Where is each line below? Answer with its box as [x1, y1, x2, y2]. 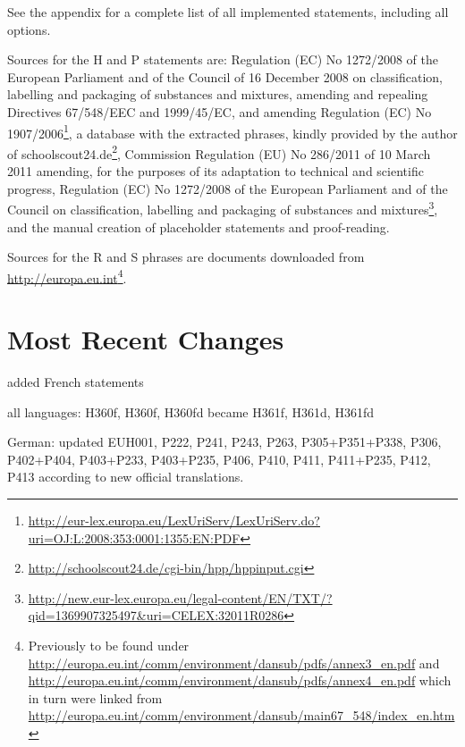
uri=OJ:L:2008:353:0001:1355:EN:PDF [28, 528, 241, 547]
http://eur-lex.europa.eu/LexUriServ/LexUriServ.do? [28, 511, 320, 530]
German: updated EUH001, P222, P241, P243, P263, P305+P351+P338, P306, [7, 432, 442, 451]
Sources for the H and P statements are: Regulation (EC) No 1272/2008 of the [7, 50, 438, 69]
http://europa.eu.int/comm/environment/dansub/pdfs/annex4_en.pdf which [28, 671, 452, 690]
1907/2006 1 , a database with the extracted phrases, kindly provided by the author [7, 121, 458, 142]
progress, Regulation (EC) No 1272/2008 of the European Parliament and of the [7, 179, 448, 197]
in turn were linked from [28, 688, 163, 707]
